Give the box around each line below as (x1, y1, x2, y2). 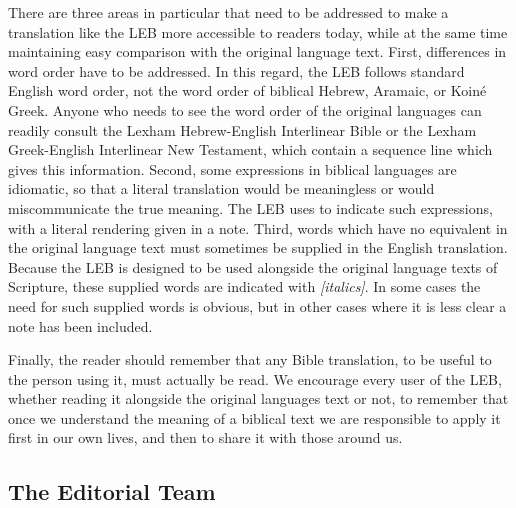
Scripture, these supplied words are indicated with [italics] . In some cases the (8, 276, 481, 297)
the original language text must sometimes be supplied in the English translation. (8, 237, 508, 258)
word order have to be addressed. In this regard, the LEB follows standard (8, 60, 465, 81)
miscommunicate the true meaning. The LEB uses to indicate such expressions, (8, 197, 493, 218)
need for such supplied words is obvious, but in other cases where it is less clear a (8, 295, 507, 316)
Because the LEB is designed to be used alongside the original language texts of (8, 256, 498, 277)
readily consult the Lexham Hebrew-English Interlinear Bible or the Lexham (8, 119, 477, 140)
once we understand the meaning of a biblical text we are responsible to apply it (8, 407, 501, 428)
